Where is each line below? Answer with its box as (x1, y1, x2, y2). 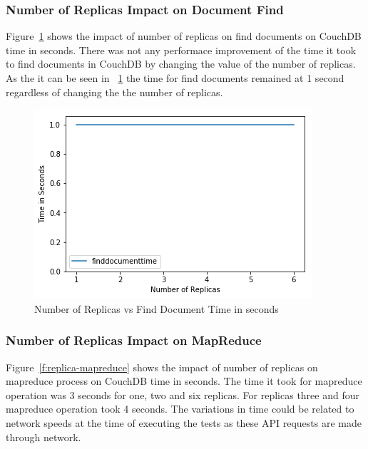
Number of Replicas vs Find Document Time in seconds (34, 301, 279, 316)
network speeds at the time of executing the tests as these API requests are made (6, 415, 362, 430)
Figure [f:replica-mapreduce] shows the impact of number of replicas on (6, 359, 318, 374)
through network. (6, 429, 81, 444)
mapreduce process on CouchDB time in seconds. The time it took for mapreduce (6, 373, 362, 388)
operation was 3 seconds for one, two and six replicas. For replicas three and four (6, 387, 359, 402)
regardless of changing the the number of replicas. (6, 84, 223, 99)
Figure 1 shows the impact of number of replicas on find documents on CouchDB (6, 29, 362, 43)
